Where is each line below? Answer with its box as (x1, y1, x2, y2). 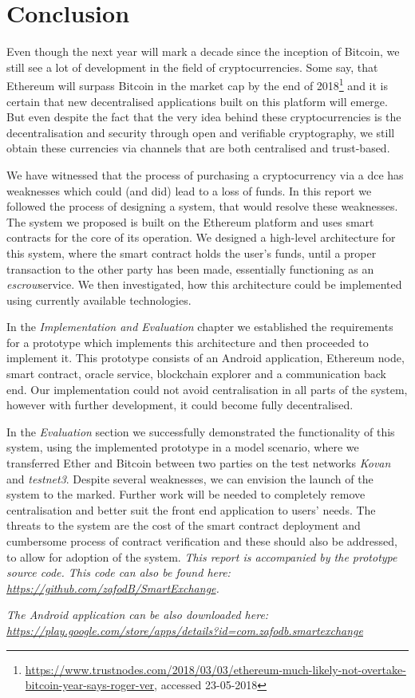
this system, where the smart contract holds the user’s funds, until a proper (6, 244, 377, 261)
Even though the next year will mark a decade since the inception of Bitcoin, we (6, 43, 400, 60)
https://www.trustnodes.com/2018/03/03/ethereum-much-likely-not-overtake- (25, 661, 406, 677)
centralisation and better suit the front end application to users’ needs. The (6, 501, 376, 518)
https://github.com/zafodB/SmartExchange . (6, 579, 219, 596)
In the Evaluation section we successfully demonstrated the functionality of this (6, 423, 395, 440)
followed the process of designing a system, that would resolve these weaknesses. (6, 198, 398, 215)
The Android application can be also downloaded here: (6, 606, 269, 623)
